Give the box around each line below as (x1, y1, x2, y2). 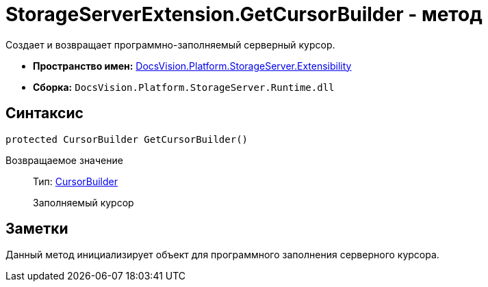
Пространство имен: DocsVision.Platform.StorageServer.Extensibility (33, 59, 352, 72)
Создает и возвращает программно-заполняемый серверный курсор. (5, 38, 335, 51)
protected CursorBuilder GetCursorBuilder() (5, 133, 248, 145)
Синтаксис (5, 105, 84, 122)
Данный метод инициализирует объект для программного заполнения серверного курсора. (5, 249, 439, 261)
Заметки (5, 220, 68, 238)
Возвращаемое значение (5, 154, 123, 166)
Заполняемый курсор (33, 196, 134, 208)
